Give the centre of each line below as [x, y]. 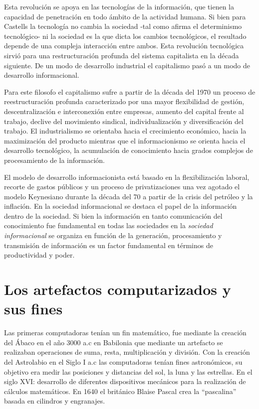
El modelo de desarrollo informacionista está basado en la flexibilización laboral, [127, 177]
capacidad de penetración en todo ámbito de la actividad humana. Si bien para [125, 16]
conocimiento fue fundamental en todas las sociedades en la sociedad [109, 225]
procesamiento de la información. [54, 160]
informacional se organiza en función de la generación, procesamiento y [113, 235]
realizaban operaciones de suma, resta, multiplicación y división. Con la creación [127, 352]
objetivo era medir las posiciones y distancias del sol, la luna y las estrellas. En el [128, 371]
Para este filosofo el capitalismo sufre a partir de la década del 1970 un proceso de [130, 91]
